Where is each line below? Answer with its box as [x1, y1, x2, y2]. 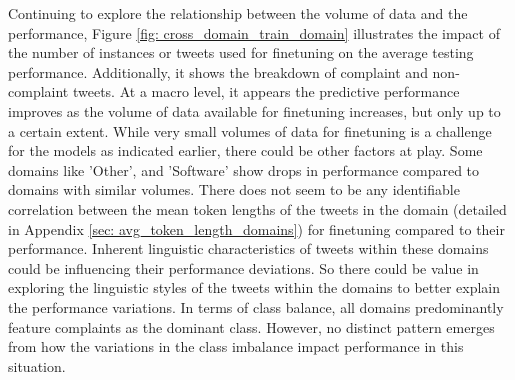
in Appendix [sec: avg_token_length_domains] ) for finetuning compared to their [8, 218, 505, 239]
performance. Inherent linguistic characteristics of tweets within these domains [8, 238, 489, 259]
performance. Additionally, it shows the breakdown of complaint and [8, 61, 428, 82]
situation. [8, 355, 66, 376]
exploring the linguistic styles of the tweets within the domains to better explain [8, 277, 501, 298]
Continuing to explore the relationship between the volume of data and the [8, 3, 468, 23]
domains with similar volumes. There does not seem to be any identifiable [8, 179, 460, 200]
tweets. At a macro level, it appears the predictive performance [72, 81, 460, 102]
